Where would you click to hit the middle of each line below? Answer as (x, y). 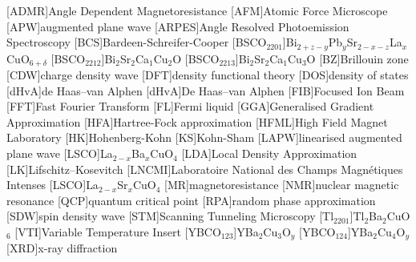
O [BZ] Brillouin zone (357, 58)
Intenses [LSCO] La (53, 185)
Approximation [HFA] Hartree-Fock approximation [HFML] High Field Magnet (197, 121)
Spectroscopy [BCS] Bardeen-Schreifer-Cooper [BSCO (137, 42)
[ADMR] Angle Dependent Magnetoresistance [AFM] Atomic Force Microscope (197, 10)
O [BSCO (196, 58)
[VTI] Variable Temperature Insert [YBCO (118, 232)
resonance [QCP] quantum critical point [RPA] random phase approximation (191, 200)
